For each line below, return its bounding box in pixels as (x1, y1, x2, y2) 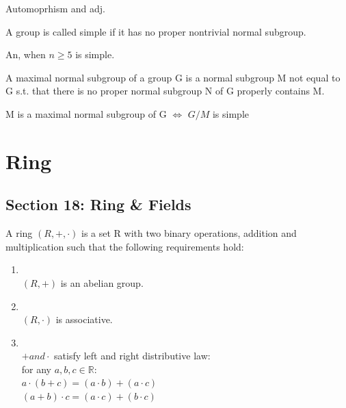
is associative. (55, 312, 113, 327)
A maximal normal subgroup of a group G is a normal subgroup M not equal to (5, 70, 341, 84)
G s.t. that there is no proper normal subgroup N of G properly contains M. (5, 84, 325, 98)
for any (21, 361, 52, 376)
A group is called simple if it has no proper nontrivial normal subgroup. (5, 24, 306, 38)
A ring (5, 226, 33, 240)
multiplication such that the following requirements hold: (5, 239, 244, 253)
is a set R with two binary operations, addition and (81, 226, 297, 240)
